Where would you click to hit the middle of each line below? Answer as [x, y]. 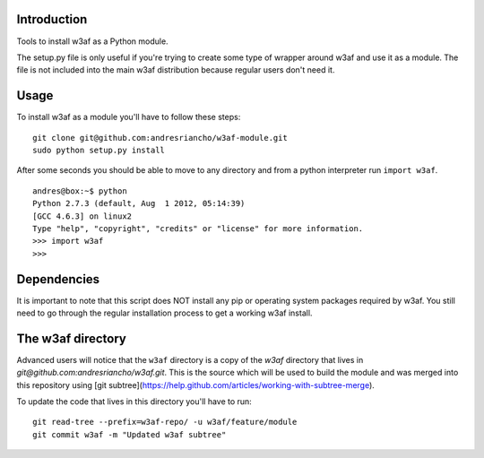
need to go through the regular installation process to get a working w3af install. [164, 313]
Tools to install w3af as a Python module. [93, 41]
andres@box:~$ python [80, 191]
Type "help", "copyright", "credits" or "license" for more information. [198, 228]
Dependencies [58, 279]
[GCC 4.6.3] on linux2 [82, 216]
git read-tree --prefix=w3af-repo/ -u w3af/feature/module [165, 422]
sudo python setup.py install [99, 150]
